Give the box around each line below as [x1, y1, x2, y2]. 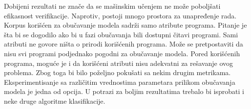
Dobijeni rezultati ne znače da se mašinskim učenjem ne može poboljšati [4, 1, 221, 11]
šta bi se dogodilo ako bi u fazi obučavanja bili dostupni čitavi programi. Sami [4, 29, 238, 39]
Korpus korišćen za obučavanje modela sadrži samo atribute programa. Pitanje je [4, 20, 247, 30]
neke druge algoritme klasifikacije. [4, 95, 105, 106]
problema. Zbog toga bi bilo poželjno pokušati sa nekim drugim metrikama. [4, 67, 231, 78]
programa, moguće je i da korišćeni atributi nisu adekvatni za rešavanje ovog [4, 58, 233, 68]
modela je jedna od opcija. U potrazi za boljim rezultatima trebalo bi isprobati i [4, 86, 244, 96]
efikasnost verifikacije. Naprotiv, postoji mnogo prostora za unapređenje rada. [4, 10, 237, 20]
